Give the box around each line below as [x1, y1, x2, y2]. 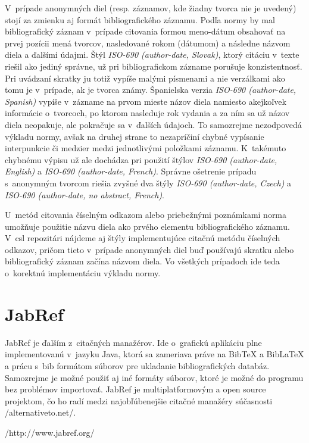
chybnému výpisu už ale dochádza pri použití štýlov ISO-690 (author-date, [5, 153, 277, 166]
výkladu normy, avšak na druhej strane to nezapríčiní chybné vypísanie [5, 130, 264, 142]
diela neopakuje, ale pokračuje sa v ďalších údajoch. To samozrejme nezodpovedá [5, 118, 302, 130]
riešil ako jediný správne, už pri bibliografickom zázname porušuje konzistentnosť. [5, 60, 302, 72]
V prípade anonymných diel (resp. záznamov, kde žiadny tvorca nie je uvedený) [5, 2, 296, 14]
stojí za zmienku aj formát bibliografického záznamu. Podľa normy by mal [5, 13, 275, 26]
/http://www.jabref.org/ [5, 426, 95, 438]
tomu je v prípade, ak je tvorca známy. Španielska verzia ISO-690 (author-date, [5, 83, 296, 96]
